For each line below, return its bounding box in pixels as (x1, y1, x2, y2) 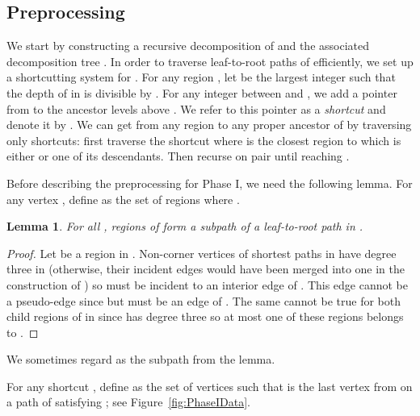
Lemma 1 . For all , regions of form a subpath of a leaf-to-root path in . (6, 218, 363, 235)
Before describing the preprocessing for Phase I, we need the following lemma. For (6, 174, 413, 191)
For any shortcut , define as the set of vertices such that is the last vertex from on (6, 377, 413, 394)
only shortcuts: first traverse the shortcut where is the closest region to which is (6, 131, 401, 148)
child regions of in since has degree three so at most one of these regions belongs (6, 308, 404, 325)
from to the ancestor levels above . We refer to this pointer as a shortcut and (6, 100, 386, 117)
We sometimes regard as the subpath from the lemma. (6, 351, 275, 368)
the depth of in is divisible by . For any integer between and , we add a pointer (6, 84, 397, 101)
